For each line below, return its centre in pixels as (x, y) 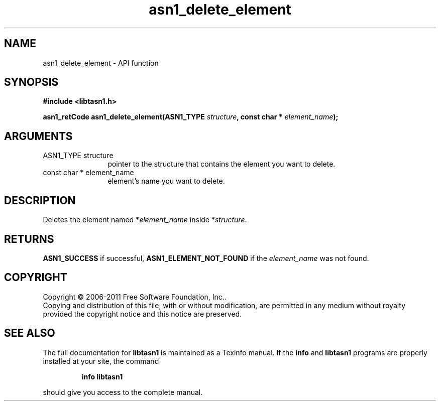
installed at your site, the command (101, 361)
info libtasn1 (102, 376)
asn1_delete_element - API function (101, 63)
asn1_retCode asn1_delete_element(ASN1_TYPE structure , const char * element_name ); (191, 117)
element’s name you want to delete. (166, 181)
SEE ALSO (30, 333)
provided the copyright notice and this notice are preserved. (142, 314)
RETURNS (29, 239)
